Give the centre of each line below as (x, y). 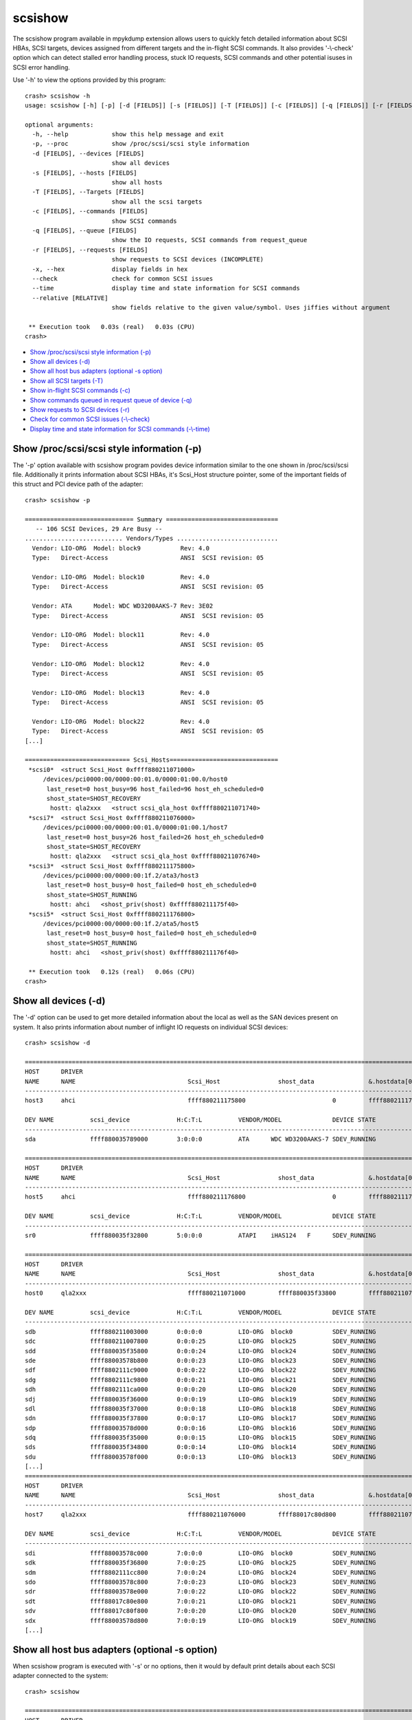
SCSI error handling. (41, 67)
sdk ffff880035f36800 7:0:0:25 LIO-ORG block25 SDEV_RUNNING (201, 1563)
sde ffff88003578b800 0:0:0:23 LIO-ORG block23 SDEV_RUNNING (201, 1360)
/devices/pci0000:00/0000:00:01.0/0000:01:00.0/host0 (135, 780)
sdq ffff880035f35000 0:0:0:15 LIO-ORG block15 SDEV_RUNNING (201, 1438)
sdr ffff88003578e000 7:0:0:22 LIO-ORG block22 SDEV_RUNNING (201, 1592)
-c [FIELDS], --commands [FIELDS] (90, 211)
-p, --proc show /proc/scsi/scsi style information (141, 144)
